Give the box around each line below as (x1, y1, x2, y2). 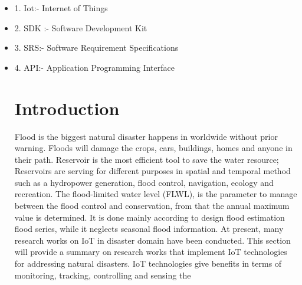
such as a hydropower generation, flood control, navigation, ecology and (14, 176, 274, 188)
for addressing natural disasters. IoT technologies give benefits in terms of (14, 257, 282, 270)
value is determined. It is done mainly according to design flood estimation (14, 211, 285, 223)
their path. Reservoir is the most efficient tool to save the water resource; (14, 153, 279, 165)
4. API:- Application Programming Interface (14, 61, 175, 73)
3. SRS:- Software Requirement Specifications (14, 41, 179, 54)
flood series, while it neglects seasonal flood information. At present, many (14, 222, 284, 235)
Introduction (14, 96, 120, 120)
